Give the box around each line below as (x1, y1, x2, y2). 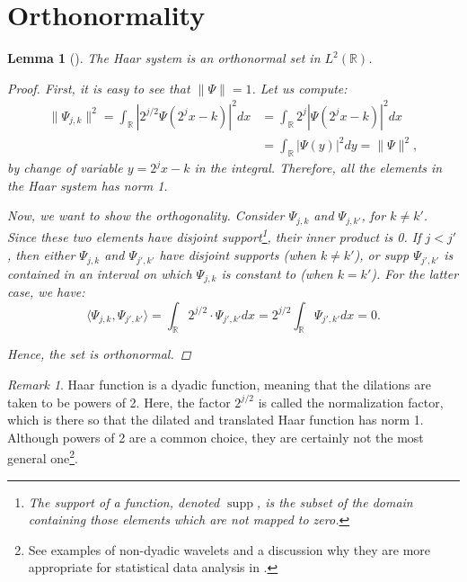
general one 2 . (7, 446, 79, 467)
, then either (7, 246, 75, 264)
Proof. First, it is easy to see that (7, 78, 190, 97)
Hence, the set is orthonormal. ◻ (7, 345, 191, 363)
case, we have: (7, 282, 85, 300)
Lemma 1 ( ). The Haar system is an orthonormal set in (7, 49, 321, 67)
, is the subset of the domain (256, 492, 413, 511)
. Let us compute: (251, 78, 348, 97)
